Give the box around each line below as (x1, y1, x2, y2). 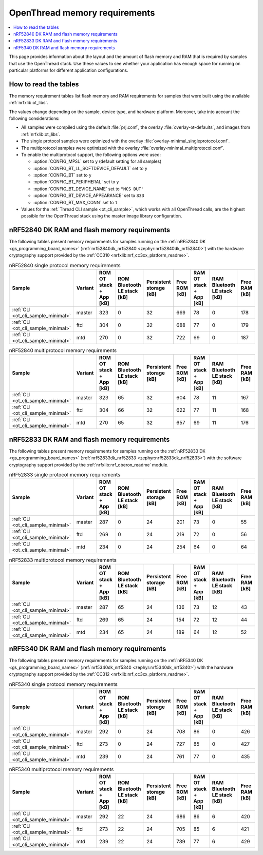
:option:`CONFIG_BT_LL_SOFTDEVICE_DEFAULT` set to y (33, 165, 148, 171)
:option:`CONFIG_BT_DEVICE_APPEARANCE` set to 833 (33, 193, 145, 198)
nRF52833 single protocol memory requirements (9, 471, 121, 478)
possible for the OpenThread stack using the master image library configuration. (21, 213, 182, 219)
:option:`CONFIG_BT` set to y (33, 172, 92, 178)
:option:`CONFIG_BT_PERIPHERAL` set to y (33, 179, 119, 185)
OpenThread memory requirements (9, 7, 155, 18)
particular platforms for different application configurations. (9, 67, 129, 73)
